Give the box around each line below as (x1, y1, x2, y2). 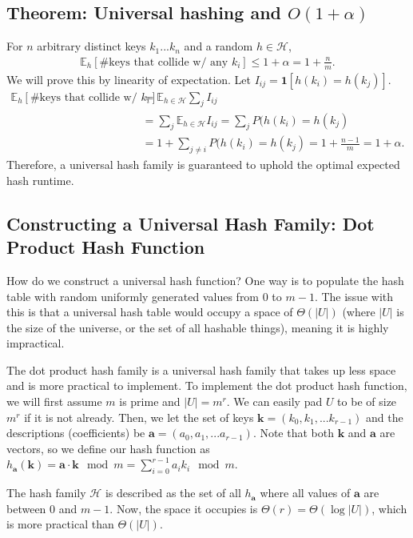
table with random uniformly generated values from (6, 287, 260, 304)
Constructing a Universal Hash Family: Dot (6, 211, 375, 235)
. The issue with (314, 287, 394, 304)
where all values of (260, 484, 351, 501)
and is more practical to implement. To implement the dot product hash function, (6, 377, 407, 394)
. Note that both (252, 424, 334, 441)
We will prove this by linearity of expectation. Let (6, 70, 252, 87)
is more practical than (6, 516, 114, 532)
